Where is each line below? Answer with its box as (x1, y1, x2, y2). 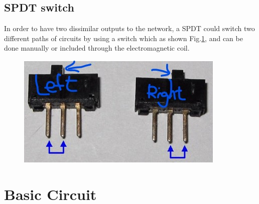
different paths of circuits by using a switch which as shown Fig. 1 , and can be (4, 33, 243, 43)
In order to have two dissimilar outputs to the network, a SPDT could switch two (4, 23, 255, 34)
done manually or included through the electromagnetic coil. (4, 43, 190, 53)
